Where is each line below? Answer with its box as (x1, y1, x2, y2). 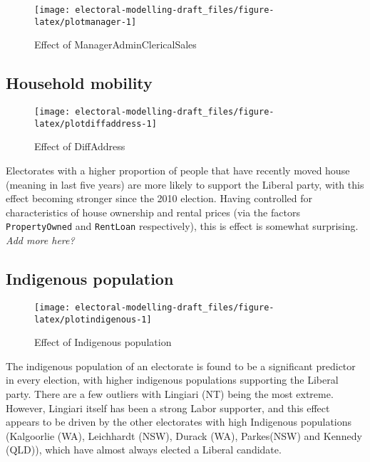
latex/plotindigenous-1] (34, 314, 152, 325)
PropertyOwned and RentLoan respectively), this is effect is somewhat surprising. (6, 219, 359, 233)
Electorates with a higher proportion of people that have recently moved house (6, 163, 350, 178)
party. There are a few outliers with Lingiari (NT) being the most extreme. (6, 386, 334, 401)
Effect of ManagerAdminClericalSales (34, 37, 197, 52)
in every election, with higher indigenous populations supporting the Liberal (6, 372, 339, 387)
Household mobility (6, 72, 153, 94)
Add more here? (6, 233, 75, 248)
